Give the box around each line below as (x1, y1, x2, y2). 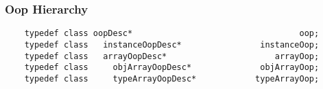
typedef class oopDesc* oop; (24, 29, 320, 39)
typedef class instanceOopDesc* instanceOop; (24, 39, 320, 50)
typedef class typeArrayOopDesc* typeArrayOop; (24, 73, 320, 84)
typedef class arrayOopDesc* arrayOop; (24, 51, 320, 61)
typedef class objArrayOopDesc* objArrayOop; (24, 63, 320, 73)
